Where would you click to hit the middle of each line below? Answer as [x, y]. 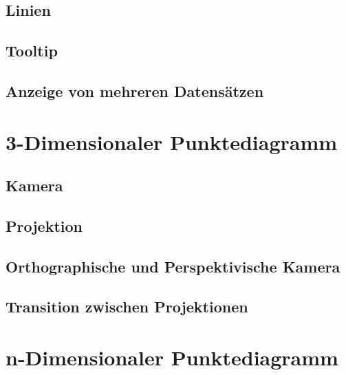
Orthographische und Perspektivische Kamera [173, 266]
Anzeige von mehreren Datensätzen [135, 90]
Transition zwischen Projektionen [127, 307]
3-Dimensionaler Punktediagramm [172, 141]
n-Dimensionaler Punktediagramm [172, 357]
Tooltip [32, 51]
